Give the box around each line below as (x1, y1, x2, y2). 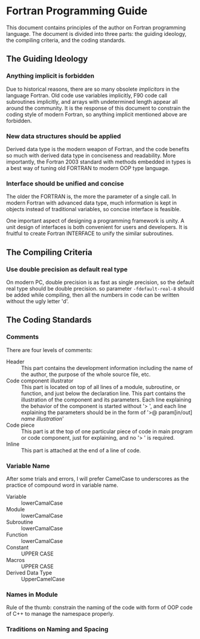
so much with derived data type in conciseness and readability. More (6, 152, 176, 159)
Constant (6, 544, 29, 551)
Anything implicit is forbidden (6, 72, 94, 80)
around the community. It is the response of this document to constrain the (6, 104, 190, 112)
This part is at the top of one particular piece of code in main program (21, 428, 193, 435)
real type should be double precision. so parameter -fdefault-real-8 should (6, 285, 195, 292)
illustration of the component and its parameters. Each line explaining (21, 396, 192, 403)
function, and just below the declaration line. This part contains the (21, 390, 186, 397)
